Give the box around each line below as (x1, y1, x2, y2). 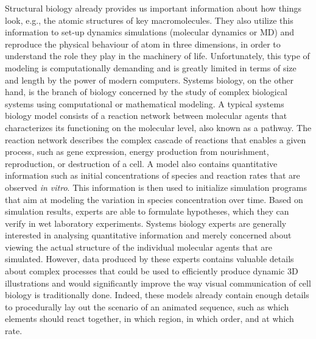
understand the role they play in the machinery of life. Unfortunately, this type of (5, 49, 310, 62)
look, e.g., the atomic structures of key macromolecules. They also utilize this (5, 13, 293, 26)
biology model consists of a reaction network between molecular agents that (5, 109, 287, 122)
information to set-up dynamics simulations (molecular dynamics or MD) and (5, 26, 295, 38)
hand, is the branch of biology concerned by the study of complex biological (5, 85, 287, 98)
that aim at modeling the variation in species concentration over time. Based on (5, 193, 303, 205)
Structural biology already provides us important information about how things (5, 2, 302, 14)
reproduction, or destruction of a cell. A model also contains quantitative (5, 157, 278, 169)
